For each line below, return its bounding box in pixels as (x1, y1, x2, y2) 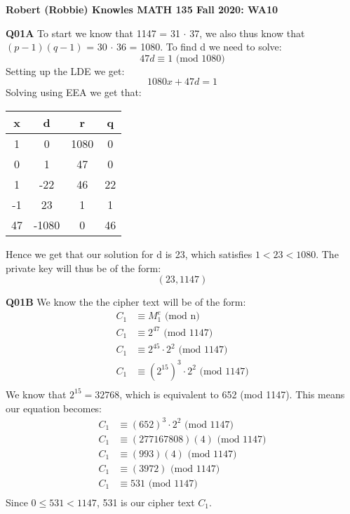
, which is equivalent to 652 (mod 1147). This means (119, 386, 345, 401)
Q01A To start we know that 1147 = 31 (6, 25, 180, 40)
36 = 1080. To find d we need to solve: (116, 39, 282, 54)
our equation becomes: (6, 400, 102, 415)
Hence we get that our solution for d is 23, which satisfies (6, 246, 253, 261)
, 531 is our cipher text (96, 494, 195, 509)
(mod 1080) (175, 53, 225, 64)
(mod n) (164, 311, 200, 322)
